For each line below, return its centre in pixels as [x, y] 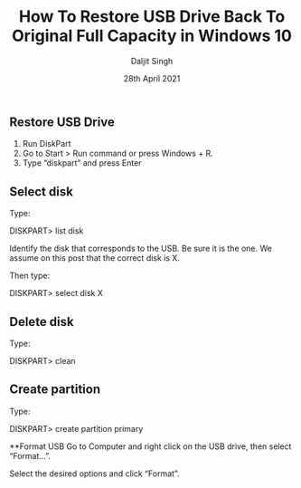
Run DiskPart [47, 144]
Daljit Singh [152, 61]
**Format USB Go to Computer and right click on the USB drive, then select [150, 446]
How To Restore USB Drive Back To [152, 17]
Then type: [30, 276]
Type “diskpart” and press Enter [82, 163]
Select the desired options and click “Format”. [94, 474]
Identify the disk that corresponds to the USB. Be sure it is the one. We [141, 249]
